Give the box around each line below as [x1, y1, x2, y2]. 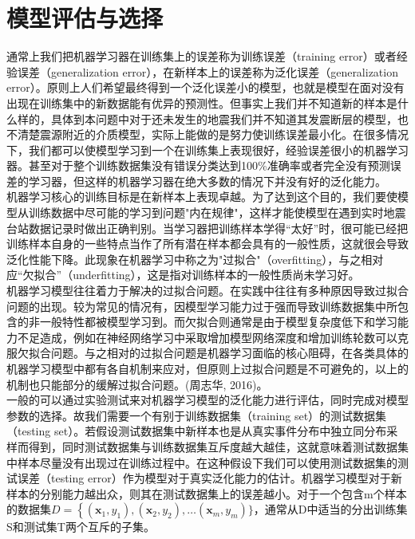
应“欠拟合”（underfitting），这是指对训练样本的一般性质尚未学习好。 [6, 266, 360, 283]
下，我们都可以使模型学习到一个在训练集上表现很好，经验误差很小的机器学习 [6, 141, 409, 158]
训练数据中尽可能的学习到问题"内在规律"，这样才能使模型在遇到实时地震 [28, 204, 406, 221]
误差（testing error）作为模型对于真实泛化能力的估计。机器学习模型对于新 [17, 470, 402, 486]
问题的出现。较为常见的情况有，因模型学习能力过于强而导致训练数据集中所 [6, 297, 397, 314]
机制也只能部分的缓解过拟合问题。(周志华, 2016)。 [6, 376, 268, 392]
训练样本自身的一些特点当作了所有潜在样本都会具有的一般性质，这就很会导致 [6, 235, 409, 252]
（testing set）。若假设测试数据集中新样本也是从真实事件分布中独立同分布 [6, 423, 387, 439]
